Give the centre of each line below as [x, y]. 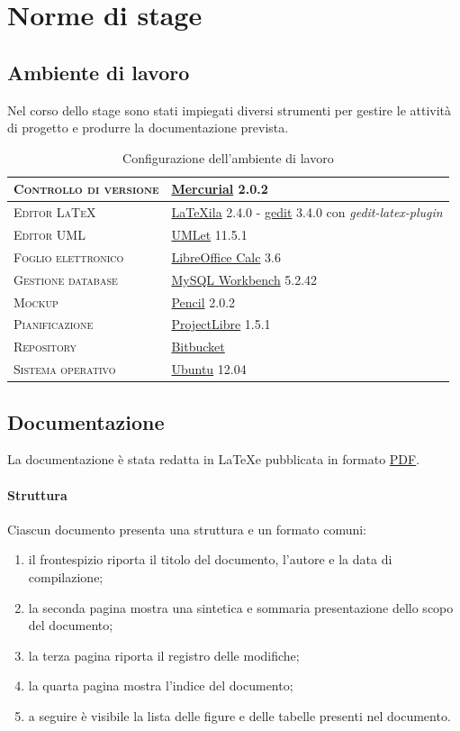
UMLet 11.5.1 [209, 235]
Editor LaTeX [55, 212]
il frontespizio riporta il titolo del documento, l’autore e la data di [210, 559]
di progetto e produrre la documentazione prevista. [148, 128]
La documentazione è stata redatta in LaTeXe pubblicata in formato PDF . [214, 459]
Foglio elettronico [69, 256]
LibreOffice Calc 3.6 [226, 256]
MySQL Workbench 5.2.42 [244, 279]
